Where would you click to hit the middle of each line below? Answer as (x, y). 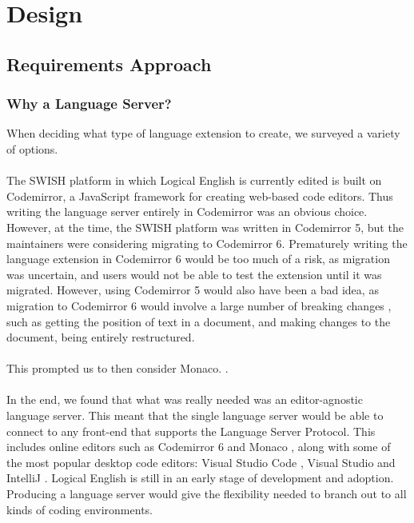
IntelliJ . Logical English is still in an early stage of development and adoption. (200, 478)
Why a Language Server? (89, 104)
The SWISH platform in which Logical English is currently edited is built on (194, 180)
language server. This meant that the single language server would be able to (195, 415)
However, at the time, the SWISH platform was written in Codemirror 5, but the (205, 227)
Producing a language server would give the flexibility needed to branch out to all (207, 494)
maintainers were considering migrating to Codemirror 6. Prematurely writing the (207, 243)
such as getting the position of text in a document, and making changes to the (199, 321)
